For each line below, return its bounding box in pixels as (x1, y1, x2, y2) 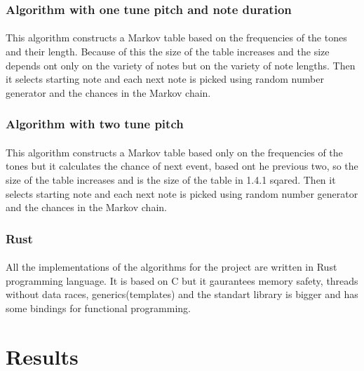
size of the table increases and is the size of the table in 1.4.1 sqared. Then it (6, 173, 336, 187)
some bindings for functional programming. (6, 301, 191, 316)
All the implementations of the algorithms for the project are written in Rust (6, 259, 337, 274)
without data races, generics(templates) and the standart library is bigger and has (6, 287, 358, 302)
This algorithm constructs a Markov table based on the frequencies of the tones (6, 30, 347, 45)
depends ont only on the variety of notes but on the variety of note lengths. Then (6, 58, 356, 72)
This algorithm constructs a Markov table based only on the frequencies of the (6, 144, 343, 159)
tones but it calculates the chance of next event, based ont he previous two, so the (6, 158, 358, 173)
